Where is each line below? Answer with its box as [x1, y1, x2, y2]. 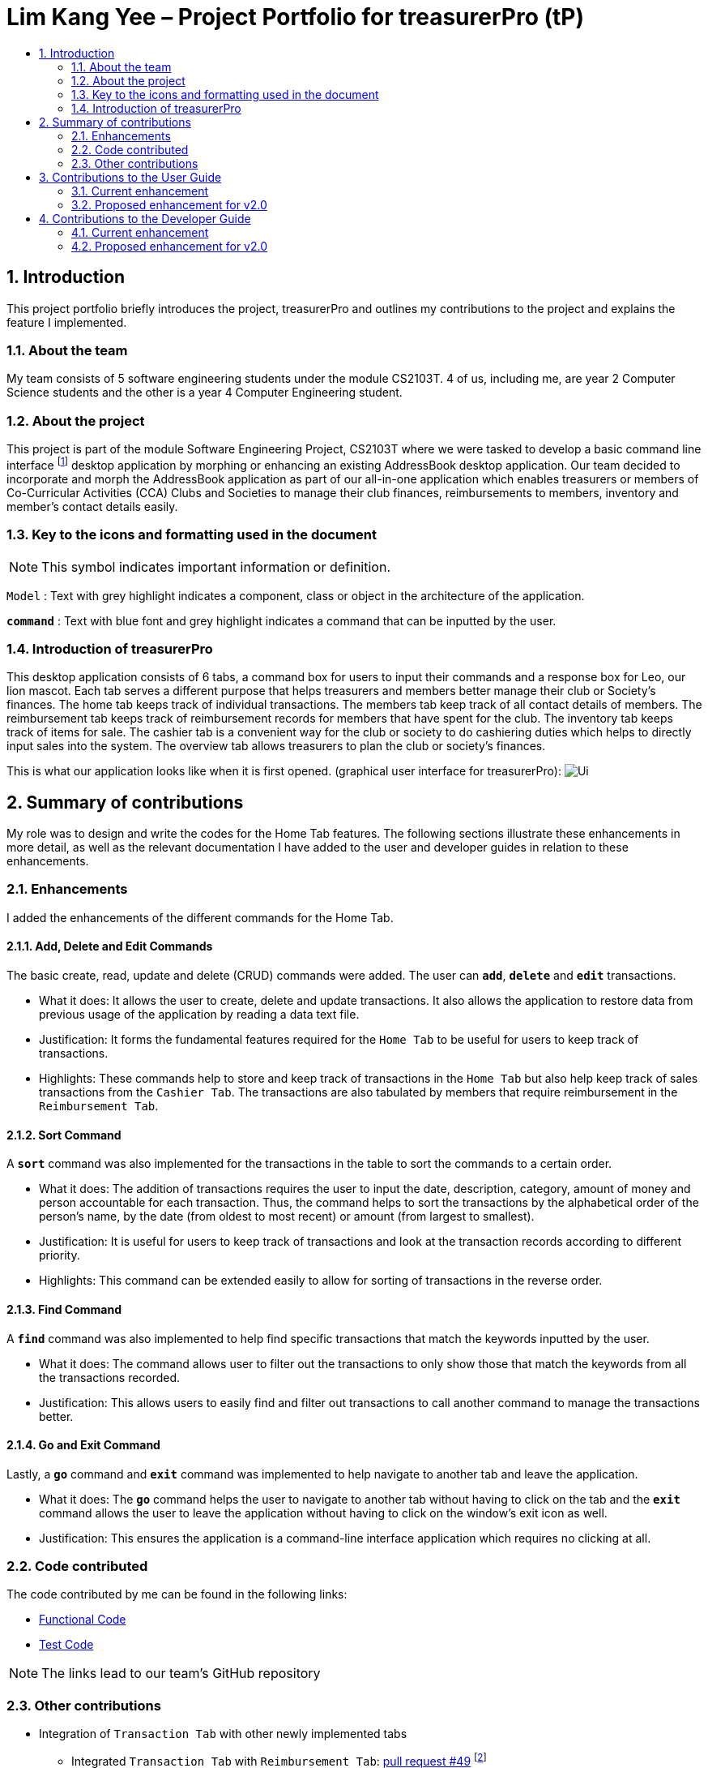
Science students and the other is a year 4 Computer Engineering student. [6, 385, 403, 400]
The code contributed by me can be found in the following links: [6, 1587, 348, 1602]
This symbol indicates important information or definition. [41, 558, 390, 575]
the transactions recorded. [39, 1370, 181, 1384]
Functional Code [39, 1612, 126, 1627]
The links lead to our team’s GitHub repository [41, 1665, 321, 1682]
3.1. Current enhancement [71, 183, 209, 198]
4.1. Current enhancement [71, 225, 209, 239]
